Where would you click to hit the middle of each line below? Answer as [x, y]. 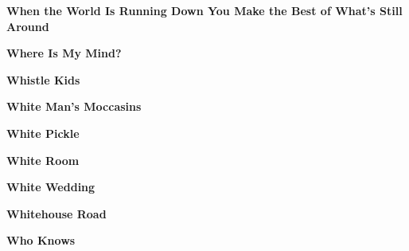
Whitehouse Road [56, 213]
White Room [43, 160]
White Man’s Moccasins [74, 106]
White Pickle [43, 133]
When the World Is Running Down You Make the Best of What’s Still [204, 10]
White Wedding [51, 187]
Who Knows [41, 240]
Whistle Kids [43, 79]
